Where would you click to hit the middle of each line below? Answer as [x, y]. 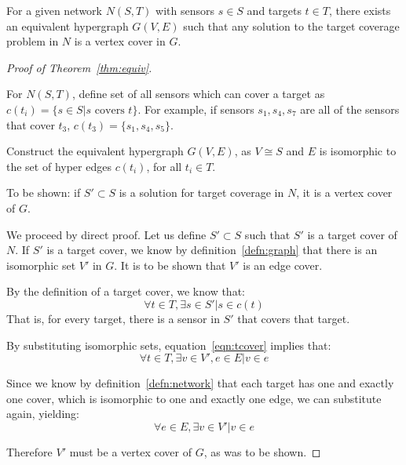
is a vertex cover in [120, 41]
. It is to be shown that [170, 265]
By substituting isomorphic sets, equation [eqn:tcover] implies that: [169, 345]
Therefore [29, 451]
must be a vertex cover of [130, 451]
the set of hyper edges [59, 166]
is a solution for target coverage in [201, 193]
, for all [164, 166]
